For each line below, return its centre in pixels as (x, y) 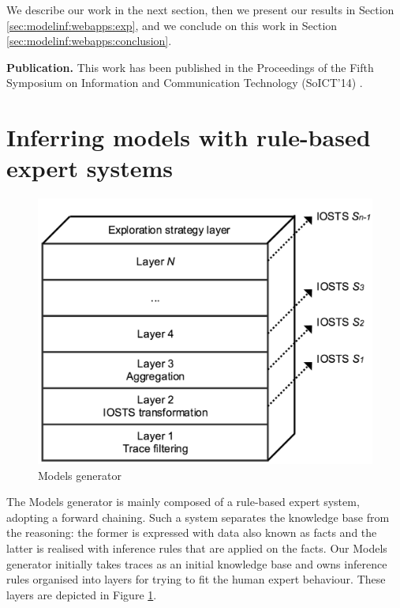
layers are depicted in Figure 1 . (82, 594)
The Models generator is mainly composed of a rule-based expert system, (183, 502)
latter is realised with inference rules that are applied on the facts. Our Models (197, 548)
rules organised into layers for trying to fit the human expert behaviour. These (196, 579)
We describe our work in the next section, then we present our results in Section (200, 9)
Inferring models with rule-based (189, 137)
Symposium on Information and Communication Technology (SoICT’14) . (185, 83)
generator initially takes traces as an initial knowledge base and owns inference (197, 563)
